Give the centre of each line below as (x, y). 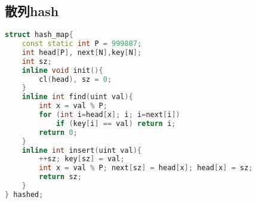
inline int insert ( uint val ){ (82, 150)
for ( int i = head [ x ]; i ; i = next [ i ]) (110, 115)
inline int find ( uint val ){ (77, 97)
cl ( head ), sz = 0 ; (75, 79)
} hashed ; (24, 194)
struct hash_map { (39, 35)
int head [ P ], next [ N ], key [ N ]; (82, 52)
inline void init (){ (62, 70)
